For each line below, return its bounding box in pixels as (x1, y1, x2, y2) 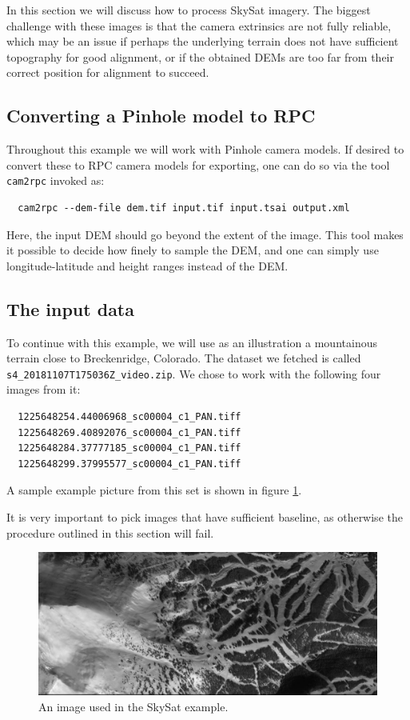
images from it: (6, 381, 81, 398)
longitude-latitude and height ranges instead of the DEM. (6, 257, 289, 274)
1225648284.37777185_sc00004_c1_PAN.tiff (18, 442, 241, 454)
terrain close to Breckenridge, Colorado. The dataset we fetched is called (6, 350, 361, 366)
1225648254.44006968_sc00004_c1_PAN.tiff (18, 411, 241, 423)
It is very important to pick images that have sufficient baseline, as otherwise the (6, 509, 403, 525)
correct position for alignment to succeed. (6, 64, 209, 81)
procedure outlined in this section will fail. (6, 524, 214, 541)
